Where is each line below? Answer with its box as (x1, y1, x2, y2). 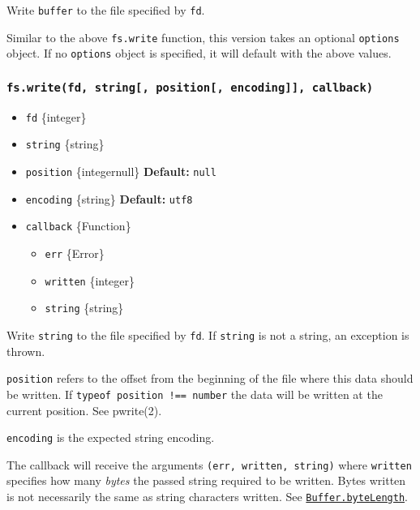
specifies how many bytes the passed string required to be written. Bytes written (6, 472, 406, 489)
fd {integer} (25, 108, 87, 125)
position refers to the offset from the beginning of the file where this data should (6, 370, 414, 387)
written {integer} (45, 272, 135, 289)
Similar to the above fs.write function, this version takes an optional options (6, 28, 400, 45)
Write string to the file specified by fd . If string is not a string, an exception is (6, 327, 409, 343)
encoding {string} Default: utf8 (25, 190, 193, 207)
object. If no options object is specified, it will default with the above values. (6, 45, 392, 62)
